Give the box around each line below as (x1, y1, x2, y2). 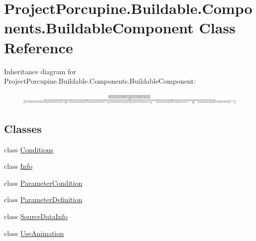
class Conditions (4, 144, 54, 154)
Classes (4, 120, 42, 136)
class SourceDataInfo (4, 211, 68, 221)
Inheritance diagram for (4, 66, 76, 76)
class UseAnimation (4, 228, 64, 238)
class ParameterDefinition (4, 194, 82, 205)
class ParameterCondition (4, 177, 83, 188)
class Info (4, 161, 32, 171)
